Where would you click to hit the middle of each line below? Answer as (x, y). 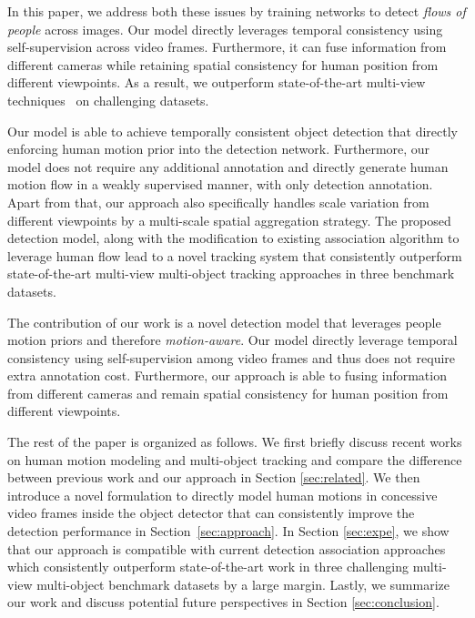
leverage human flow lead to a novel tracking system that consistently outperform (235, 255)
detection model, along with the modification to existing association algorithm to (233, 238)
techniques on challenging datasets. (108, 100)
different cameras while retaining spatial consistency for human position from (223, 64)
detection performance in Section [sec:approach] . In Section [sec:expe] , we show (228, 531)
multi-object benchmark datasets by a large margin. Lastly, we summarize (243, 584)
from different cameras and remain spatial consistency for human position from (228, 393)
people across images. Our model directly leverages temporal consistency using (225, 29)
